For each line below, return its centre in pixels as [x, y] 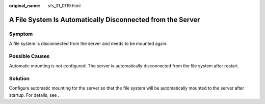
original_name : [25, 6]
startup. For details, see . [34, 95]
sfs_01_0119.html [64, 6]
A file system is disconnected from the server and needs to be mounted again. [88, 43]
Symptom [21, 34]
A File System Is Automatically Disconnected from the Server [105, 20]
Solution [19, 79]
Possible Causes [29, 56]
